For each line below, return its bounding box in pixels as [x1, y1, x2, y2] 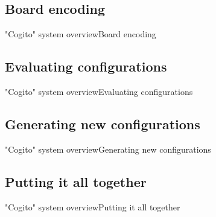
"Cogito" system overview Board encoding [5, 28, 156, 40]
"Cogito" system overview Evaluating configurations [5, 85, 193, 97]
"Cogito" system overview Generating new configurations [5, 142, 211, 155]
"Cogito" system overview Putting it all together [5, 200, 180, 213]
